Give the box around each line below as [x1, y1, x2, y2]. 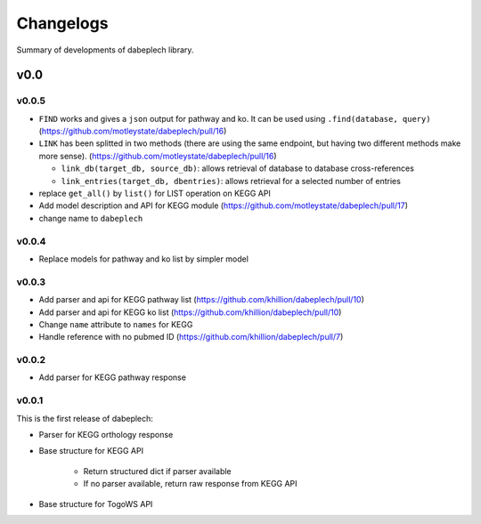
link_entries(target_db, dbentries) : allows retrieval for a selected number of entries [61, 175, 401, 186]
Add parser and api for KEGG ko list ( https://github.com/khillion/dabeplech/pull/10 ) [38, 307, 342, 318]
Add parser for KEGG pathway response [38, 372, 187, 383]
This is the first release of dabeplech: [16, 413, 153, 423]
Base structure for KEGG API [38, 446, 144, 456]
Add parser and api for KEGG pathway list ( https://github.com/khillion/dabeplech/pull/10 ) [38, 294, 365, 305]
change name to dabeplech [38, 213, 143, 223]
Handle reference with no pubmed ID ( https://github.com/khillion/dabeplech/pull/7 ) [38, 332, 344, 343]
